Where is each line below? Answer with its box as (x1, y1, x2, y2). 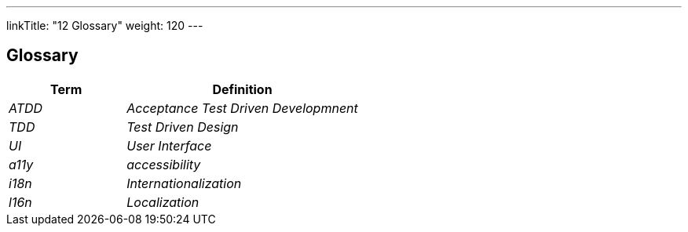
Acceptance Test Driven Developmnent (126, 100, 358, 116)
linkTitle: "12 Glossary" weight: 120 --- (6, 19, 203, 32)
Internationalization (126, 175, 242, 191)
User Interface (126, 137, 212, 154)
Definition (212, 81, 273, 97)
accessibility (126, 156, 201, 172)
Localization (126, 194, 199, 210)
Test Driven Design (126, 118, 239, 135)
